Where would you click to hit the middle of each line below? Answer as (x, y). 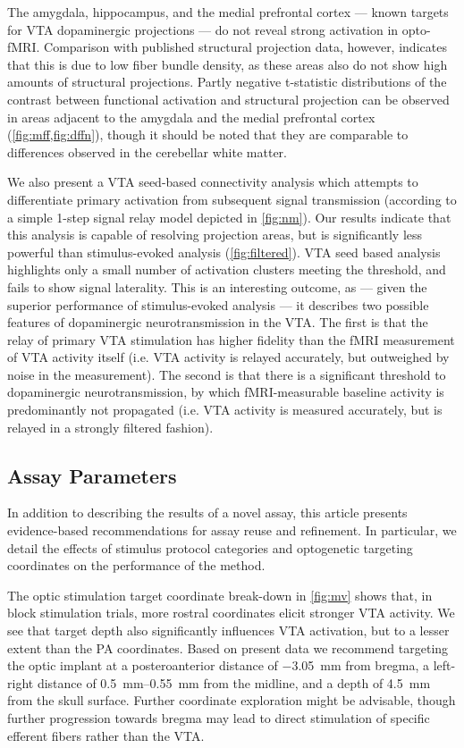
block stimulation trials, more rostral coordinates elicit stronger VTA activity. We (231, 613)
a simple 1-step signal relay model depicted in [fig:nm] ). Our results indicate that (229, 217)
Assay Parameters (92, 475)
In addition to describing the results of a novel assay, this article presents (207, 513)
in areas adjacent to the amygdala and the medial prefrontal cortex (191, 117)
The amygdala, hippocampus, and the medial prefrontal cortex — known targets (228, 12)
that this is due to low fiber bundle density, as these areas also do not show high (228, 64)
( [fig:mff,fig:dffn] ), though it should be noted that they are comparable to (208, 134)
